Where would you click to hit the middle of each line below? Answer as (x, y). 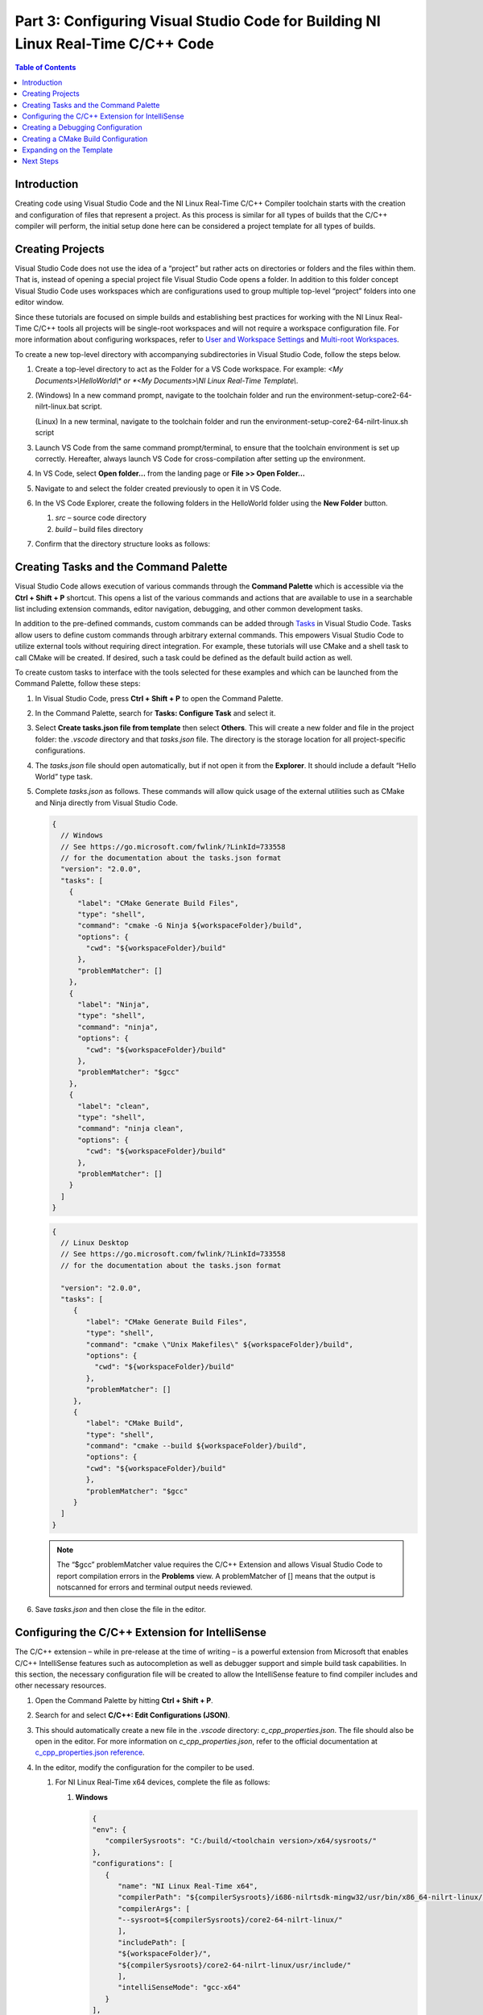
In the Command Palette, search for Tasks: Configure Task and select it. (155, 713)
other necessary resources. (61, 1685)
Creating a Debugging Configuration (82, 127)
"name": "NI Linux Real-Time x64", (188, 1886)
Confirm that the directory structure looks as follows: (123, 544)
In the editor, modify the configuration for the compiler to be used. (145, 1767)
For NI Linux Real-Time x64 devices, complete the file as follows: (163, 1782)
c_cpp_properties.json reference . (90, 1752)
